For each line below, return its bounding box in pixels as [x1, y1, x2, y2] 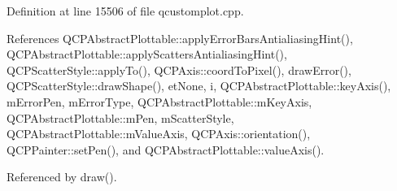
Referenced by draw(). [7, 168, 117, 185]
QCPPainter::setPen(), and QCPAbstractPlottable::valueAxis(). [7, 141, 325, 158]
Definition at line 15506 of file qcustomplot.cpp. [7, 2, 244, 19]
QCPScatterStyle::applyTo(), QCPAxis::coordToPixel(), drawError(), [7, 61, 351, 78]
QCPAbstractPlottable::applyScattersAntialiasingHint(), [7, 46, 287, 63]
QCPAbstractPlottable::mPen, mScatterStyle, [7, 109, 234, 126]
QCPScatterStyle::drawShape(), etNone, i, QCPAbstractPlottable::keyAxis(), [7, 77, 391, 94]
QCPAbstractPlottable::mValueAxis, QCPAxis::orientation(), [7, 125, 311, 142]
